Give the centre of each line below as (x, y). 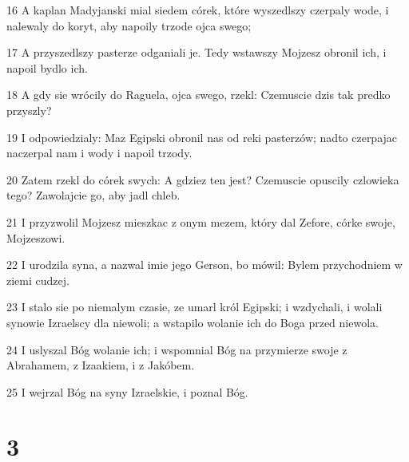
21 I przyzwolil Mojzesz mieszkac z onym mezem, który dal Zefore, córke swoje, (201, 221)
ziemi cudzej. (38, 280)
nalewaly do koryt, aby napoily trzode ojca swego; (129, 25)
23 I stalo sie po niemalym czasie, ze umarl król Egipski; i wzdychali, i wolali (195, 307)
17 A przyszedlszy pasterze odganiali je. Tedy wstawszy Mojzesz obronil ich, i (197, 52)
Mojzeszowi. (36, 237)
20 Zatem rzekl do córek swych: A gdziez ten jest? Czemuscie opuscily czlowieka (203, 179)
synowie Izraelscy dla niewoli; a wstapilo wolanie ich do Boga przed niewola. (193, 322)
